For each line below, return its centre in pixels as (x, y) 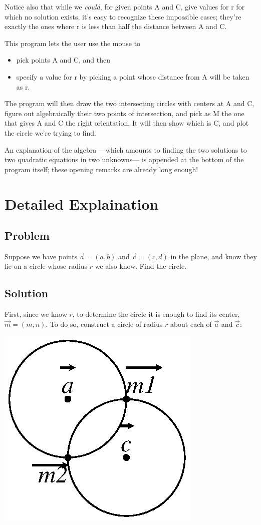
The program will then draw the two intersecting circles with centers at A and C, (129, 103)
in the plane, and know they (214, 256)
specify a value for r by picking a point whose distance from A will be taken (133, 76)
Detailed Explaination (82, 203)
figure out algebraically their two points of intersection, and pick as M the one (124, 113)
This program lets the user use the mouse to (73, 43)
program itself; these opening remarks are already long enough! (101, 169)
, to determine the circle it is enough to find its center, (156, 314)
